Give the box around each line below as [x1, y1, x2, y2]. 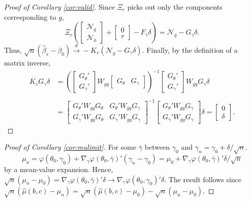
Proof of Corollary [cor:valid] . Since [4, 2, 115, 12]
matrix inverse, [4, 57, 51, 68]
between [144, 142, 170, 152]
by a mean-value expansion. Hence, [4, 164, 113, 174]
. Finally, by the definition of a [142, 44, 238, 55]
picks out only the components [127, 2, 223, 12]
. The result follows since [164, 174, 242, 184]
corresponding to [4, 11, 56, 22]
